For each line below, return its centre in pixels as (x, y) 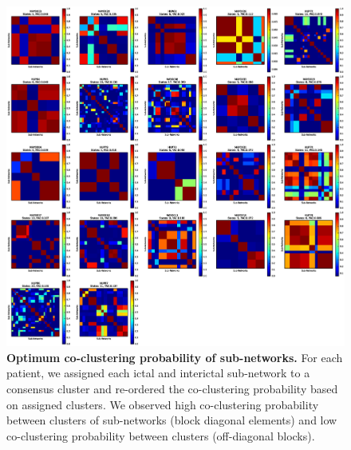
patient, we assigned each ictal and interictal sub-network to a (158, 373)
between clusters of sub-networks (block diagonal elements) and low (172, 420)
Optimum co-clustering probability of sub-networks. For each (175, 357)
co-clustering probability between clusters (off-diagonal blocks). (161, 435)
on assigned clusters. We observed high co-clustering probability (163, 404)
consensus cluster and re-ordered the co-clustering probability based (172, 389)
